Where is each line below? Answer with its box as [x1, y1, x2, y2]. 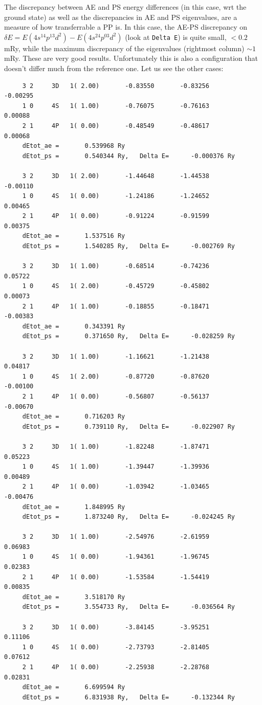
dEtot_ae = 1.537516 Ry [22, 232, 125, 240]
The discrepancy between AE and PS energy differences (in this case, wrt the [4, 2, 247, 12]
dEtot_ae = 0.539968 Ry [22, 142, 125, 150]
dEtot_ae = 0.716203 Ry [22, 413, 125, 421]
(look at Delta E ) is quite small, [125, 31, 227, 42]
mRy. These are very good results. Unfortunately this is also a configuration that [4, 53, 258, 63]
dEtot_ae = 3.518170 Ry [22, 593, 125, 601]
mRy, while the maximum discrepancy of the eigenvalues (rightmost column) [4, 42, 245, 53]
